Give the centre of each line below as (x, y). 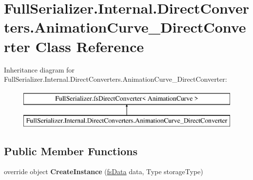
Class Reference (90, 46)
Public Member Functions (71, 151)
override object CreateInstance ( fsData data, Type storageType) (104, 171)
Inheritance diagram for (39, 69)
